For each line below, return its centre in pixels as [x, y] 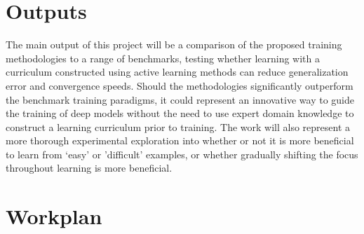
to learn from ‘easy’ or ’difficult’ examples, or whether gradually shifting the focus [182, 154]
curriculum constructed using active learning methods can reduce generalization [177, 72]
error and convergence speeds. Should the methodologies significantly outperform [180, 85]
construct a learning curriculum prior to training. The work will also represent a [178, 126]
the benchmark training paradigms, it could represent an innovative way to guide [180, 99]
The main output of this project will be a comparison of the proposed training [174, 44]
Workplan [54, 216]
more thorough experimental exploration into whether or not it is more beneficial [180, 140]
